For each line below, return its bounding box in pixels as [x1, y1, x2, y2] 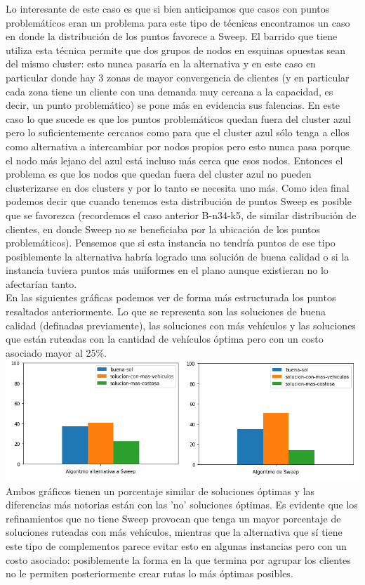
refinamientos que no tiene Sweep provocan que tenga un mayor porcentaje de [6, 511, 341, 525]
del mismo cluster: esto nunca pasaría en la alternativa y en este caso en [6, 56, 316, 71]
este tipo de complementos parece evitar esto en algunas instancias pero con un [6, 539, 347, 553]
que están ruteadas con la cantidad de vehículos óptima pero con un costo [6, 331, 324, 346]
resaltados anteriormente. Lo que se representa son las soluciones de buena [6, 304, 326, 319]
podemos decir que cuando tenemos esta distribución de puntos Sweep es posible [6, 194, 352, 209]
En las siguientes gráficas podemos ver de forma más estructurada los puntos [6, 290, 336, 305]
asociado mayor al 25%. [6, 345, 107, 360]
